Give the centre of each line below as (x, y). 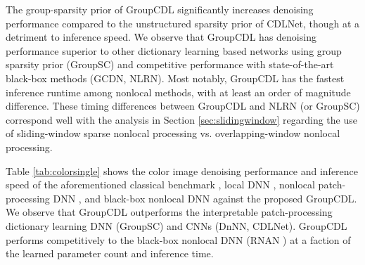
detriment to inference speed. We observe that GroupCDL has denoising (161, 37)
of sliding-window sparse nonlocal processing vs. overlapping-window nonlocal (173, 133)
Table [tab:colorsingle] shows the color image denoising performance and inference (182, 170)
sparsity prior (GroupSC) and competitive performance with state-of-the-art (170, 64)
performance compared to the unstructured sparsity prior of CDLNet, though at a (183, 23)
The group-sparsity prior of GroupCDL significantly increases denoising (160, 9)
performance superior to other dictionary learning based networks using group (174, 50)
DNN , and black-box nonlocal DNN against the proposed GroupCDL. (205, 198)
